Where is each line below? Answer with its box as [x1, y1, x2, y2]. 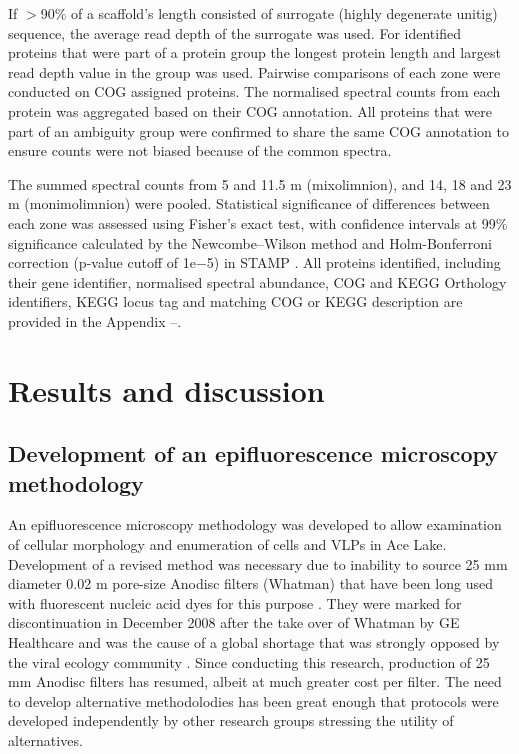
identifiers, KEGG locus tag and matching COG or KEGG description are [8, 291, 463, 312]
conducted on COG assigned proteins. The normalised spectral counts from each [8, 81, 501, 102]
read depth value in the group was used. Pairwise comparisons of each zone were [8, 61, 501, 82]
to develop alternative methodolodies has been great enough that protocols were [8, 690, 499, 711]
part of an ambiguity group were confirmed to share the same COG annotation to [8, 120, 509, 141]
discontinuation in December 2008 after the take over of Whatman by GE [8, 612, 460, 633]
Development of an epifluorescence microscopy [8, 438, 499, 469]
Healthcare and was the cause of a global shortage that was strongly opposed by [8, 632, 500, 653]
